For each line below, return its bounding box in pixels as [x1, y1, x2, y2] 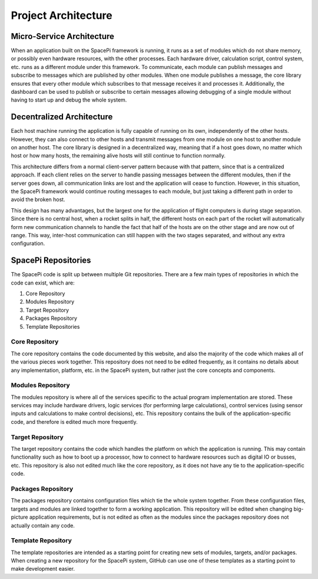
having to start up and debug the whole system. [11, 96, 127, 103]
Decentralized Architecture [11, 112, 113, 122]
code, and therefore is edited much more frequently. [11, 418, 138, 425]
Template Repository [11, 537, 72, 545]
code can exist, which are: [11, 279, 75, 286]
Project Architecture [11, 9, 112, 22]
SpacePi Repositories [11, 256, 91, 266]
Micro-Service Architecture [11, 31, 115, 41]
